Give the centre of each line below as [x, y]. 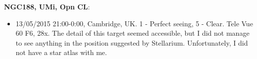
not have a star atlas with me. [61, 52]
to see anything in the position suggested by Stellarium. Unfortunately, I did [132, 42]
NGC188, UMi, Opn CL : [47, 6]
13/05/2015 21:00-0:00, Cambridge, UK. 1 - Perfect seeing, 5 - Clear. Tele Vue [134, 23]
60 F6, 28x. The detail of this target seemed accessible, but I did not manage [132, 33]
